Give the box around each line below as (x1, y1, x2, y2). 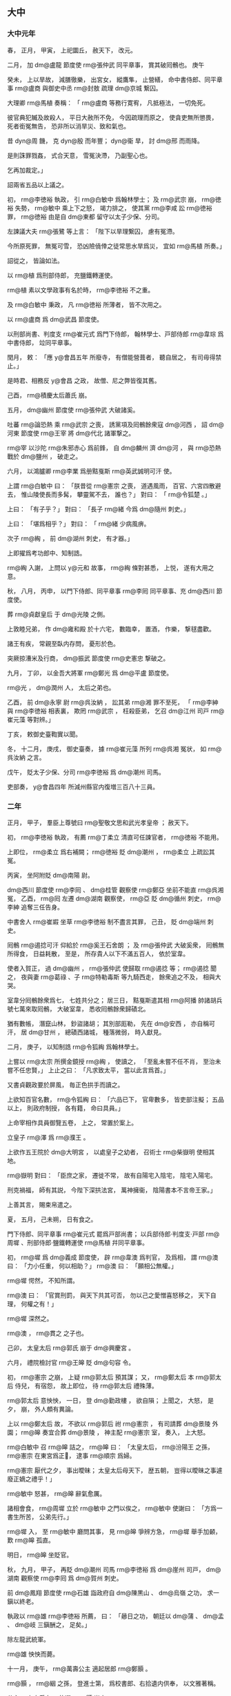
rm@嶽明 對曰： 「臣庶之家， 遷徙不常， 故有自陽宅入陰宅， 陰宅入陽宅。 (7, 1171, 217, 1179)
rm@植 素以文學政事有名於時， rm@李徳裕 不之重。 (7, 286, 154, 294)
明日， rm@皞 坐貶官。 (7, 1550, 73, 1559)
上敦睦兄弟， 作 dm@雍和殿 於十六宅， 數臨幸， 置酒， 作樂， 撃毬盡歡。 (7, 624, 215, 633)
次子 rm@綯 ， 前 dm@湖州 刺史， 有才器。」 (7, 534, 134, 542)
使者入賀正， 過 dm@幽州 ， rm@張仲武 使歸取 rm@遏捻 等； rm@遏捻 (7, 964, 209, 972)
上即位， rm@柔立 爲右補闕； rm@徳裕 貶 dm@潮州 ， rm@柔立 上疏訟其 (7, 847, 215, 856)
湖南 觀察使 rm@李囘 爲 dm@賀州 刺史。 (7, 1574, 123, 1582)
